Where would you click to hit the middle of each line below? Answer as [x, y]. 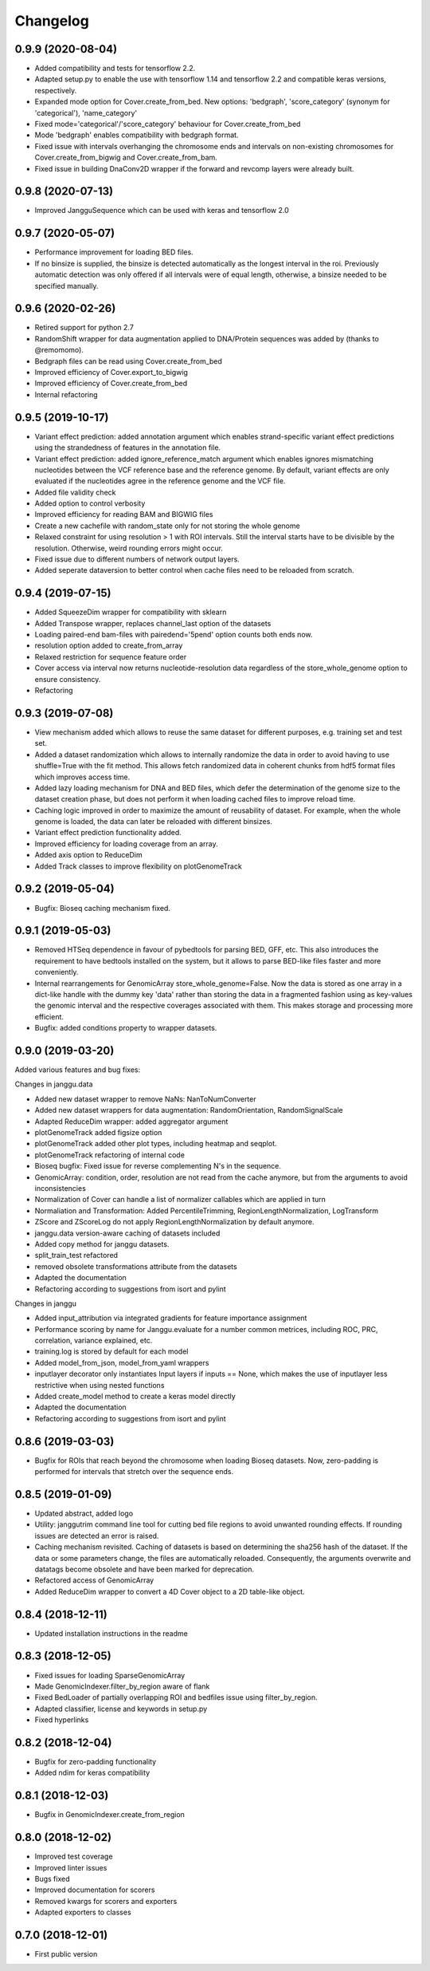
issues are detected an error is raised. [97, 1535]
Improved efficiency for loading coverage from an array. [126, 844]
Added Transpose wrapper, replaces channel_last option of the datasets [153, 623]
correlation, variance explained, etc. [94, 1341]
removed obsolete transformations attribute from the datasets [136, 1266]
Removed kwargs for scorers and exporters [106, 1901]
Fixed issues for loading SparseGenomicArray [110, 1675]
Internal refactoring [66, 394]
